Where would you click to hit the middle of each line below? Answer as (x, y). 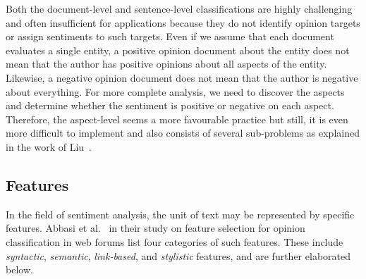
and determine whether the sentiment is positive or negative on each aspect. (170, 105)
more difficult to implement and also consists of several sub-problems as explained (183, 133)
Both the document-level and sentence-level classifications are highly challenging (179, 8)
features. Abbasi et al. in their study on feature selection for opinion (155, 228)
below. (19, 269)
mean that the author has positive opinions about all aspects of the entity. (166, 64)
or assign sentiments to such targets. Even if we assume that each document (170, 36)
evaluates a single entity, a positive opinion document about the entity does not (178, 50)
